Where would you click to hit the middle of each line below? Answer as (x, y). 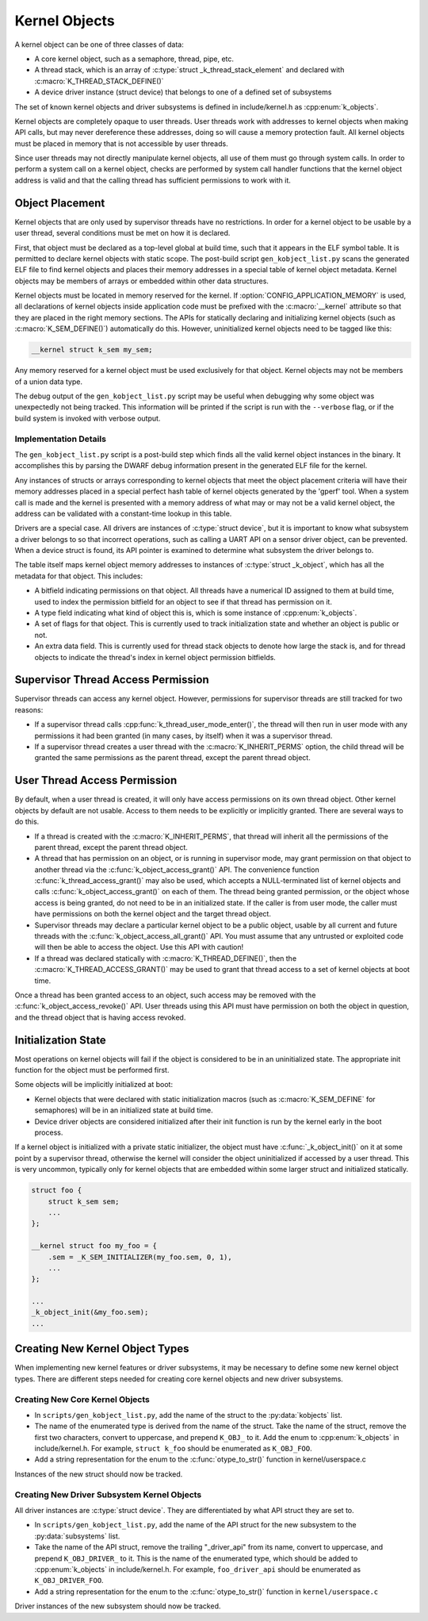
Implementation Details (61, 439)
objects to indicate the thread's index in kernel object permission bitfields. (155, 657)
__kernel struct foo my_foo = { (94, 1246)
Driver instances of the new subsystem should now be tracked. (118, 1606)
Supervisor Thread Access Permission (112, 680)
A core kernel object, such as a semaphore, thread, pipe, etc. (134, 59)
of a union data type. (49, 382)
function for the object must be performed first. (92, 1070)
